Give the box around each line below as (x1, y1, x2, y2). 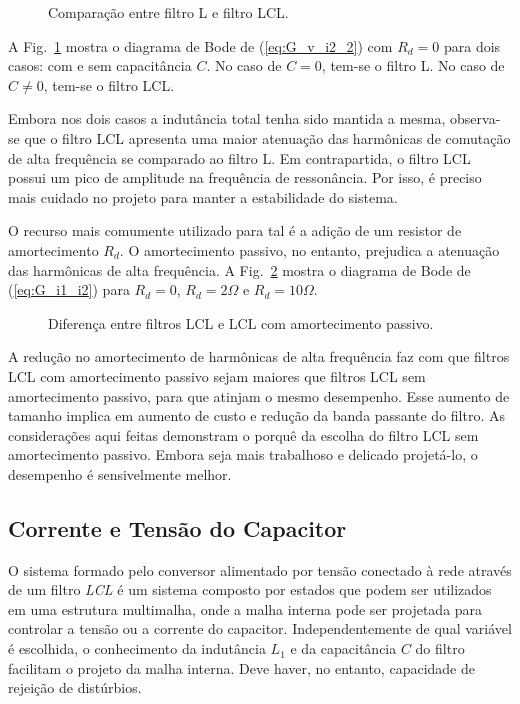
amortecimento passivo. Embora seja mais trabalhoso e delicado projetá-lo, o (8, 444, 478, 465)
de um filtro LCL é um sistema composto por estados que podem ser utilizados (8, 579, 492, 600)
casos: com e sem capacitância (8, 55, 192, 76)
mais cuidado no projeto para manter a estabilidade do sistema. (8, 186, 398, 207)
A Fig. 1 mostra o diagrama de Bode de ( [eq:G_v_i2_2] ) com (8, 35, 393, 56)
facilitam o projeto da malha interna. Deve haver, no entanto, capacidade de (8, 657, 475, 678)
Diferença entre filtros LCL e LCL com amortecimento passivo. (48, 312, 434, 333)
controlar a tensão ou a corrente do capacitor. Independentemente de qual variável (8, 618, 512, 639)
